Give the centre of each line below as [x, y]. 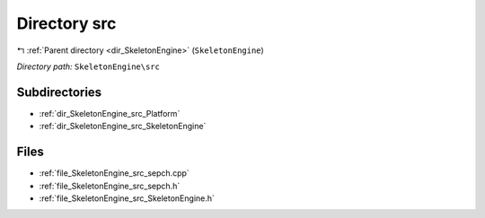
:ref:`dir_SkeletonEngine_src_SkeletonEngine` [123, 126]
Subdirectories [59, 92]
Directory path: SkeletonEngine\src [88, 66]
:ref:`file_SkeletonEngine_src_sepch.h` [110, 186]
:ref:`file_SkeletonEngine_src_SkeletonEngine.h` [127, 198]
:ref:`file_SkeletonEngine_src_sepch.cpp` [115, 173]
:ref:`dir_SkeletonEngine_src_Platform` [110, 113]
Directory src [66, 23]
